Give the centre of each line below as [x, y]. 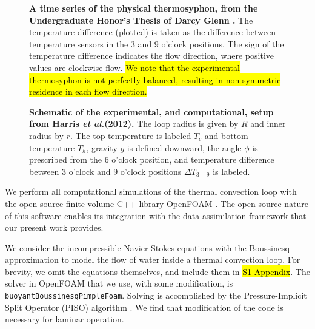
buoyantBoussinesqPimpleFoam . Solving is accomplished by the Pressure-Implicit [156, 295]
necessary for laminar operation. [65, 319]
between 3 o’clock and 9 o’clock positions [105, 171]
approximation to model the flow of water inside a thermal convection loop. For [153, 259]
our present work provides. [54, 227]
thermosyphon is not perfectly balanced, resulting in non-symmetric [155, 79]
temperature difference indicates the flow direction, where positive [151, 56]
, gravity [102, 147]
